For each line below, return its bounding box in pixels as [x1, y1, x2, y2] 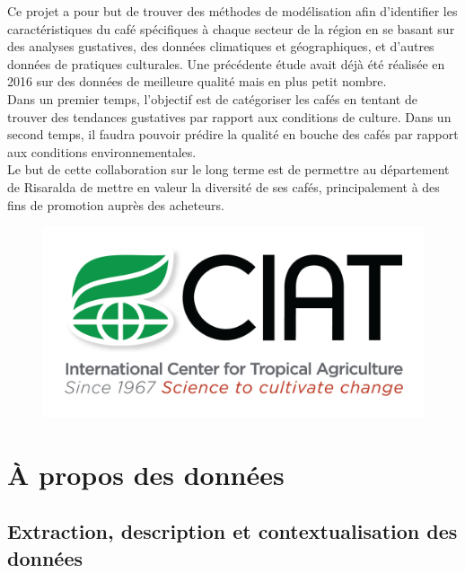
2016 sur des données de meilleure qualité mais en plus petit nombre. [7, 72, 387, 91]
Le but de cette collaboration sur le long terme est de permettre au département [7, 160, 450, 179]
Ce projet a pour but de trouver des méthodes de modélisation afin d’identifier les [7, 2, 458, 20]
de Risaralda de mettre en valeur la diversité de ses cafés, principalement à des [7, 177, 440, 196]
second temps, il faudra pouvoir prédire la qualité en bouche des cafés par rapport [7, 125, 459, 144]
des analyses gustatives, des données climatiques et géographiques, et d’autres [7, 37, 434, 56]
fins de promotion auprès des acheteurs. [7, 195, 224, 214]
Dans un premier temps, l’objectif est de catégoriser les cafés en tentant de [7, 89, 417, 108]
